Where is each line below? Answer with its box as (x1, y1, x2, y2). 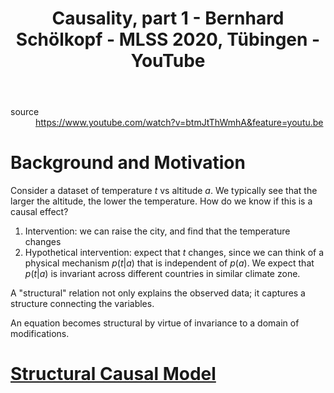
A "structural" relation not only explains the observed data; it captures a (10, 287, 306, 299)
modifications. (10, 328, 70, 340)
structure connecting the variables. (10, 298, 155, 310)
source (10, 106, 40, 118)
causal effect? (10, 206, 69, 218)
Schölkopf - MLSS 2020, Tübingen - (15, 28, 321, 51)
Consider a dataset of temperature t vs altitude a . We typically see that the (10, 185, 318, 197)
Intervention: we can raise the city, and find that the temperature (24, 225, 291, 237)
